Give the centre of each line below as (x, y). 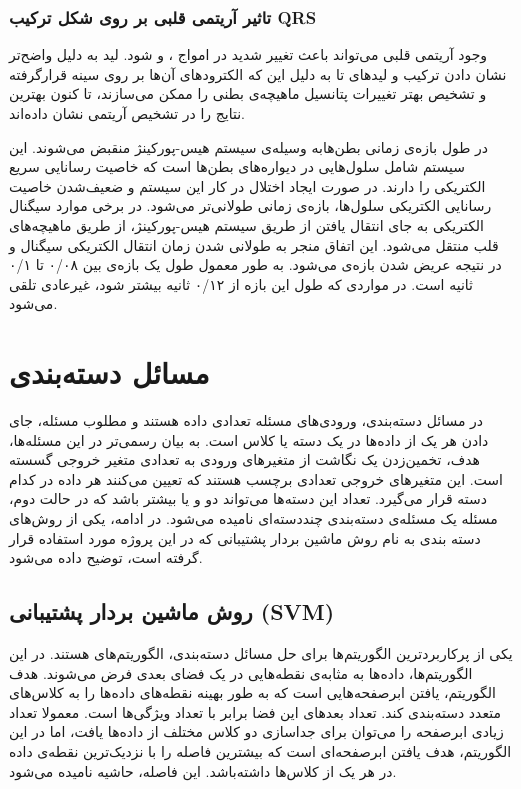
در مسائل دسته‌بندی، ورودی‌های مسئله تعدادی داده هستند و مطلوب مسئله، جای (246, 420)
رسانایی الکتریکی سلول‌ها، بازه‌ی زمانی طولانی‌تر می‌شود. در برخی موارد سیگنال (250, 205)
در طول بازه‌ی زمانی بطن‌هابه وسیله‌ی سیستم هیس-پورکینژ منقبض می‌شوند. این (249, 146)
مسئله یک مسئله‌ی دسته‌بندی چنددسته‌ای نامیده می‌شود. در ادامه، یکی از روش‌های (253, 518)
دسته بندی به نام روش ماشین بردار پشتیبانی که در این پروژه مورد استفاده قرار (245, 537)
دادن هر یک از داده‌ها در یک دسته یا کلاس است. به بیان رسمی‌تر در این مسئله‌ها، (249, 439)
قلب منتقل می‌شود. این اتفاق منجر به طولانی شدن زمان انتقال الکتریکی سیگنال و (254, 244)
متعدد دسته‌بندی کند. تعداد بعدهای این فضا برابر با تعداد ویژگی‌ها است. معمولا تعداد (255, 711)
